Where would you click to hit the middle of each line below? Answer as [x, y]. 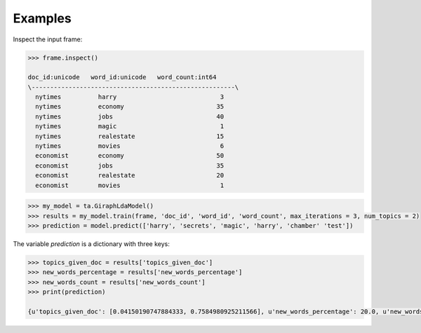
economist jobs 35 [130, 165]
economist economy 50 [130, 156]
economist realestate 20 [130, 176]
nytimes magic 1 [130, 127]
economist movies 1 [130, 185]
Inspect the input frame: [48, 39]
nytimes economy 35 [130, 107]
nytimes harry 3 [130, 97]
